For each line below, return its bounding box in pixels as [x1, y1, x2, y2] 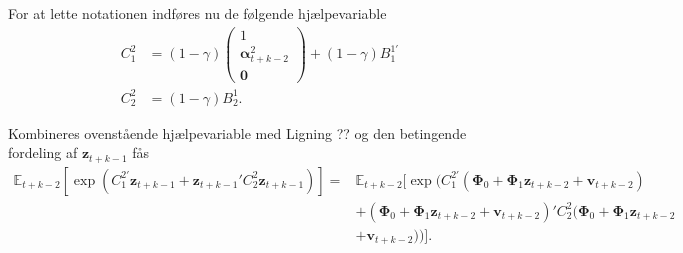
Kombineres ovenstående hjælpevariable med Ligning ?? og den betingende [8, 122, 467, 143]
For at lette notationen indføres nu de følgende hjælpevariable [8, 3, 387, 23]
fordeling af [8, 142, 78, 163]
